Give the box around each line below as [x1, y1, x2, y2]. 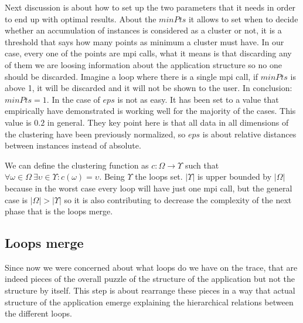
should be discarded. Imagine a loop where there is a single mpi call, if [5, 70, 258, 82]
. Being [99, 170, 125, 183]
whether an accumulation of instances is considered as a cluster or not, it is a [5, 24, 282, 36]
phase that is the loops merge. [5, 205, 113, 217]
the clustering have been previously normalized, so [5, 127, 186, 140]
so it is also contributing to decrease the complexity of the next [64, 193, 292, 206]
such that [185, 159, 219, 171]
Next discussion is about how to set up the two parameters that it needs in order [5, 1, 296, 13]
